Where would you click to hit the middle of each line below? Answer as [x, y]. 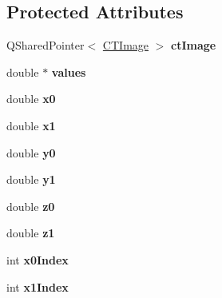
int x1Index [38, 286]
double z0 [31, 206]
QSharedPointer [46, 45]
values [69, 72]
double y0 [31, 152]
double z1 [31, 233]
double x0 [31, 99]
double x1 [31, 125]
